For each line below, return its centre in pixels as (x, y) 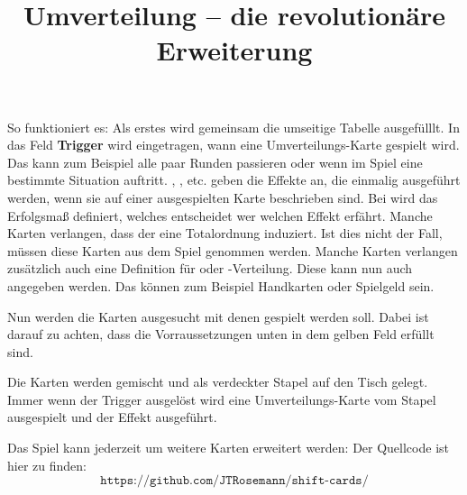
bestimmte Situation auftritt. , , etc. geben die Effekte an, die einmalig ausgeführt (234, 180)
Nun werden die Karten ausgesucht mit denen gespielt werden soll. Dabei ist (218, 316)
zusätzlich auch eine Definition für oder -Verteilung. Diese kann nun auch (210, 268)
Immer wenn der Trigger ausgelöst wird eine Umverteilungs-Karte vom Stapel (222, 399)
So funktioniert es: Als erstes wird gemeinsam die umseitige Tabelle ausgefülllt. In (233, 127)
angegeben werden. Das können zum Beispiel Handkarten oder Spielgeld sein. (221, 285)
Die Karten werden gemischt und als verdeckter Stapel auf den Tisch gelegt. (218, 382)
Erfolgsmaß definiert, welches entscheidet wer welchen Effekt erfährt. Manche (220, 215)
